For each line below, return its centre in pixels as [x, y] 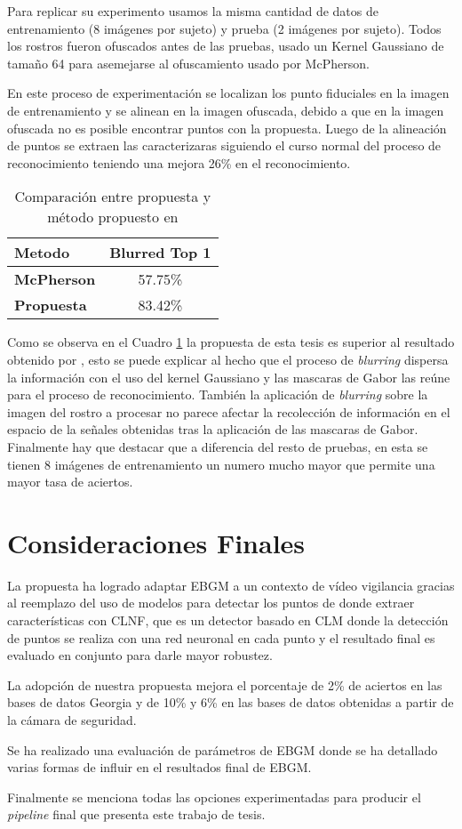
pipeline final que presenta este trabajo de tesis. [136, 814]
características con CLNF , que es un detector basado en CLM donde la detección [228, 620]
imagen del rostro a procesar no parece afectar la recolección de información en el [229, 411]
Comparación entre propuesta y [113, 197]
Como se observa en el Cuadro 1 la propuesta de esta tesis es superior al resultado [231, 342]
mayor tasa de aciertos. [70, 482]
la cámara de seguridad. [72, 719]
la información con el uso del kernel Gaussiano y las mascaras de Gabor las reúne [229, 377]
